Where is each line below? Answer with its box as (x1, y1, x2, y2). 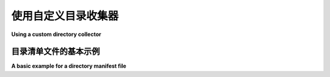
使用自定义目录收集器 (11, 9, 119, 23)
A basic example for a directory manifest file (11, 62, 127, 70)
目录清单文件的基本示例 (11, 46, 100, 57)
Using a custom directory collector (11, 31, 101, 38)
